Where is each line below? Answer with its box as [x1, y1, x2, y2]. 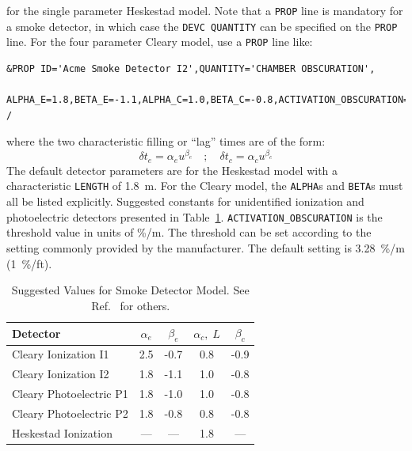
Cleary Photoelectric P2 [12, 404, 128, 421]
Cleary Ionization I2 [12, 366, 109, 382]
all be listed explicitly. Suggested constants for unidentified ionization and [6, 193, 364, 210]
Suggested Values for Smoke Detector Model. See [11, 282, 250, 298]
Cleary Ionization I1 [12, 346, 109, 362]
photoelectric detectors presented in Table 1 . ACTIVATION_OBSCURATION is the [6, 208, 383, 225]
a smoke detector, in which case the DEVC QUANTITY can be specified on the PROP [6, 17, 398, 34]
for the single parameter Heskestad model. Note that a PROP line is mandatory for [6, 2, 403, 18]
